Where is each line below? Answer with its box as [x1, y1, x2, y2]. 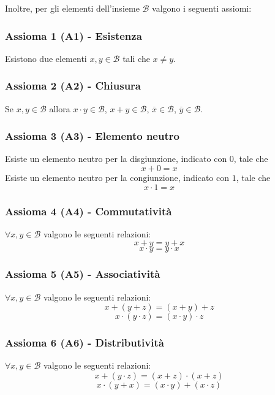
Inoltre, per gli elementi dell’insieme [5, 2, 140, 14]
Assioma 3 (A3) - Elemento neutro [5, 128, 179, 144]
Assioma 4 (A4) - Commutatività [5, 203, 172, 218]
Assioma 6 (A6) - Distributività [5, 335, 164, 350]
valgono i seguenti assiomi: [152, 2, 252, 14]
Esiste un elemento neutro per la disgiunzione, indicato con [5, 152, 227, 165]
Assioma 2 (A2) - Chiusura [5, 78, 141, 93]
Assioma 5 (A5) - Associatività [5, 266, 160, 282]
